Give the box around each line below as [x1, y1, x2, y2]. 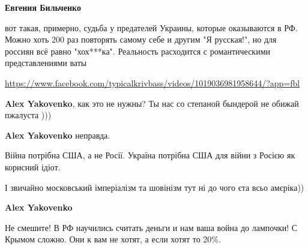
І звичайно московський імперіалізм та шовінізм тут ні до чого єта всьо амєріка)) [5, 181, 304, 193]
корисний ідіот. [5, 160, 61, 173]
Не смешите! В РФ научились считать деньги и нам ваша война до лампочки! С [5, 221, 298, 233]
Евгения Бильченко [5, 1, 81, 13]
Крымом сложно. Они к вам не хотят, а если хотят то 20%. [5, 233, 221, 245]
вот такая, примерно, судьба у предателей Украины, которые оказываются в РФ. [5, 21, 298, 34]
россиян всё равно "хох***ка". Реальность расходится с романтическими [5, 44, 270, 57]
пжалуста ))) [5, 109, 52, 121]
